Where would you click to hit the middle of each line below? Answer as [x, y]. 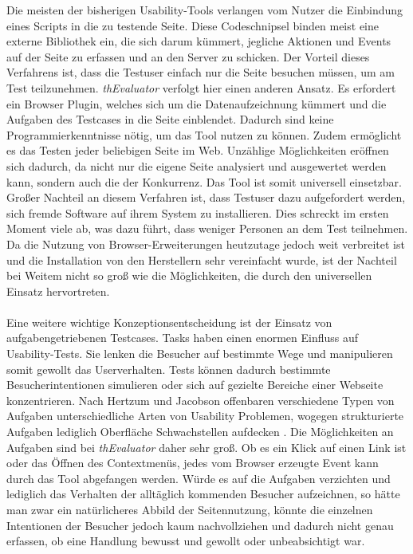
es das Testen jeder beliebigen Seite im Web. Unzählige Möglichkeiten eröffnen [198, 150]
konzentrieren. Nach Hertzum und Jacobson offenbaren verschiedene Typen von [201, 400]
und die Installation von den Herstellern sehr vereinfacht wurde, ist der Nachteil [202, 259]
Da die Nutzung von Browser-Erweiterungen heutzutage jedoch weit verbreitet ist [206, 244]
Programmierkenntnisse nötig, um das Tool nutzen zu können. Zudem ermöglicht [204, 134]
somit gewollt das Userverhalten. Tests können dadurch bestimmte [169, 369]
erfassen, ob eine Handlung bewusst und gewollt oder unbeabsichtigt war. [186, 541]
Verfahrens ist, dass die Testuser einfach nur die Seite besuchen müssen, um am [201, 72]
